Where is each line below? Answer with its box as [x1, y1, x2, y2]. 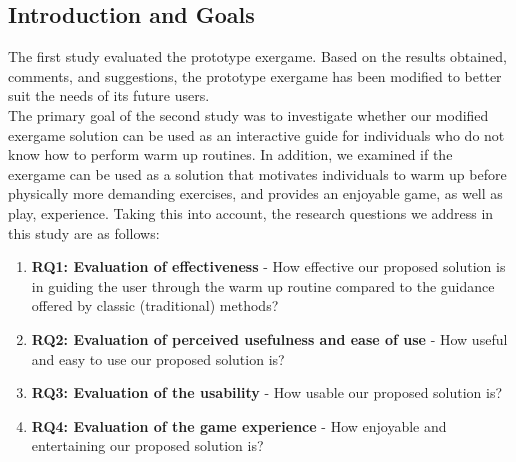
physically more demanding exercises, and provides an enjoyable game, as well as [8, 183, 503, 204]
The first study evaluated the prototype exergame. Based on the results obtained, [8, 46, 507, 67]
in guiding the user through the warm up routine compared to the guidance [31, 275, 495, 296]
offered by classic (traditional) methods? [31, 295, 279, 316]
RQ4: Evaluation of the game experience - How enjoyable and [31, 415, 447, 436]
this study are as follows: [8, 222, 160, 243]
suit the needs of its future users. [8, 85, 210, 106]
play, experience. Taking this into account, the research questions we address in [8, 202, 494, 223]
